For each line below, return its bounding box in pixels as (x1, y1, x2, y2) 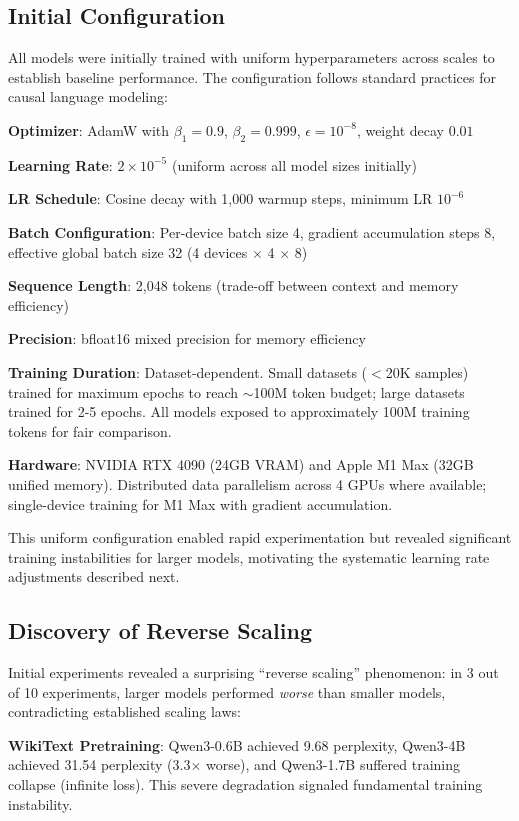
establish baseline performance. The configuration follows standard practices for (8, 66, 496, 87)
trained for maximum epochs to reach (8, 381, 239, 402)
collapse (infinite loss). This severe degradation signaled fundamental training (8, 774, 483, 795)
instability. (8, 793, 73, 814)
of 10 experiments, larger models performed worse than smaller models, (8, 681, 446, 702)
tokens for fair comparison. (8, 420, 172, 441)
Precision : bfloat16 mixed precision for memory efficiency (8, 328, 366, 349)
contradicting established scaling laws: (8, 701, 241, 722)
